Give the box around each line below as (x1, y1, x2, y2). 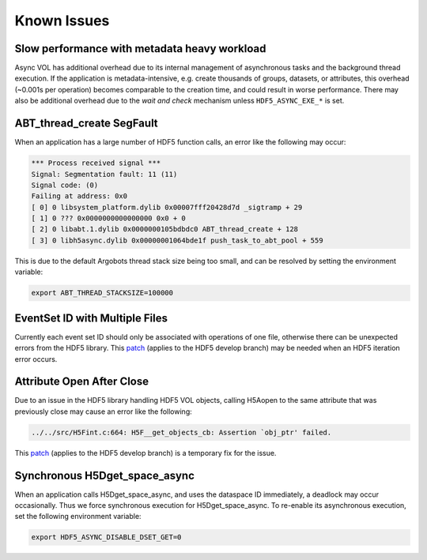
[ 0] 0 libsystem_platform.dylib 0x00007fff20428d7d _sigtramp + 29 (31, 202, 303, 212)
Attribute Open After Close (14, 375, 149, 389)
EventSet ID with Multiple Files (14, 311, 168, 325)
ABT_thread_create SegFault (14, 117, 158, 130)
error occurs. (14, 354, 58, 363)
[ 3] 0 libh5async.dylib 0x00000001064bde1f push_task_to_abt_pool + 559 (31, 235, 323, 245)
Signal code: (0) (31, 180, 99, 190)
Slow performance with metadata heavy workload (14, 42, 266, 55)
